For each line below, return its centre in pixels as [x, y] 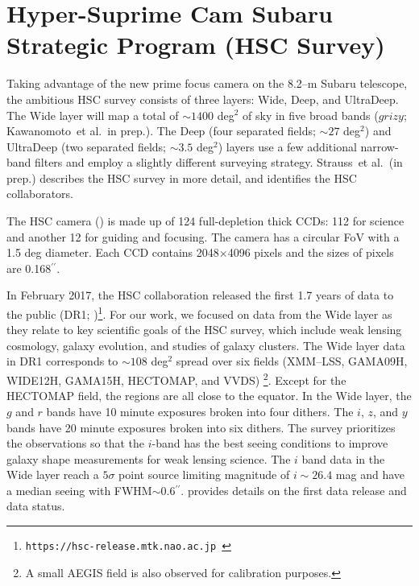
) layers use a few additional [287, 146]
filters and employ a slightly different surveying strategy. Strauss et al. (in [219, 162]
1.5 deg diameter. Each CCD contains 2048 [113, 252]
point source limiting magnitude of [204, 475]
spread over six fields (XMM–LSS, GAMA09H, [292, 361]
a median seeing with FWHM [79, 490]
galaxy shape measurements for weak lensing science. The [149, 458]
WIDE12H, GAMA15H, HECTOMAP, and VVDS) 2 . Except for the [176, 379]
